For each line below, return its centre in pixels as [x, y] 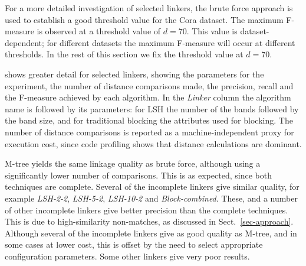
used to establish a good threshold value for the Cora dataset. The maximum [144, 19]
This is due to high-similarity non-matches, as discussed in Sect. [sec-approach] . [149, 221]
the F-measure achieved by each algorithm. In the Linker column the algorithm [148, 97]
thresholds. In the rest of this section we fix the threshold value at [124, 54]
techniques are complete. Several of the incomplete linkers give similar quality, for [152, 186]
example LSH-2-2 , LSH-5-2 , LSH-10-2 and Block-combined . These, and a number [151, 198]
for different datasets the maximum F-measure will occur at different [171, 42]
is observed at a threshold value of [99, 31]
